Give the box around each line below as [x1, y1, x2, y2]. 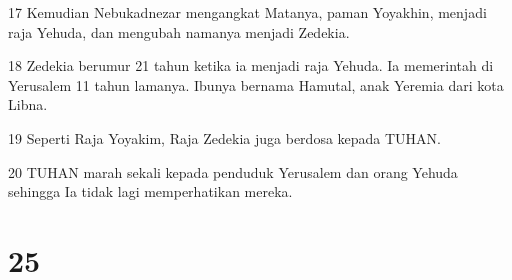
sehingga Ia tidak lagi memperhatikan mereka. [8, 181, 293, 202]
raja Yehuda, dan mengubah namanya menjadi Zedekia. [8, 21, 350, 42]
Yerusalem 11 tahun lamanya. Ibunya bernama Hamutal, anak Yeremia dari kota [8, 74, 504, 95]
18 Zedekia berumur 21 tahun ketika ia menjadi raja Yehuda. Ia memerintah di [8, 55, 494, 76]
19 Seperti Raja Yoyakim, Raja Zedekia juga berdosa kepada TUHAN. [8, 127, 442, 148]
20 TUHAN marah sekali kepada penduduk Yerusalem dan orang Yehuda [8, 161, 458, 182]
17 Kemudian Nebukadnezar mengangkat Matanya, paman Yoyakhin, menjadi [8, 2, 487, 22]
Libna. [8, 94, 48, 115]
